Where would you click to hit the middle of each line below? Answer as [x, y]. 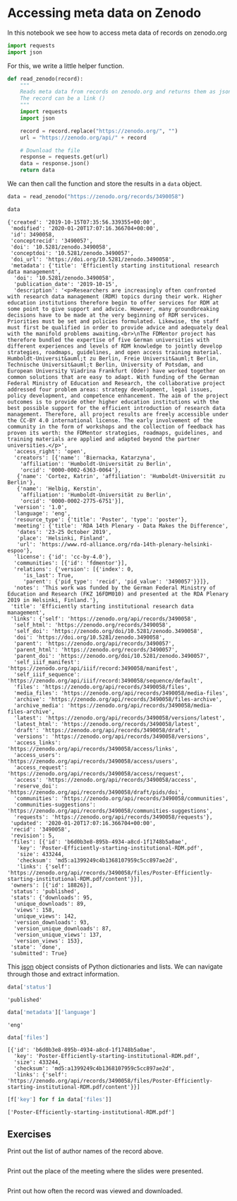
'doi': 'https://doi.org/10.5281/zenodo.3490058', [90, 637]
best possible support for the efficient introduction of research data [116, 408]
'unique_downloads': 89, [50, 904]
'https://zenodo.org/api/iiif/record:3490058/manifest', [93, 668]
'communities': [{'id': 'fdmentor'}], [71, 563]
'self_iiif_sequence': [47, 674]
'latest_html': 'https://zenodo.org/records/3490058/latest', [107, 724]
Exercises [29, 1134]
